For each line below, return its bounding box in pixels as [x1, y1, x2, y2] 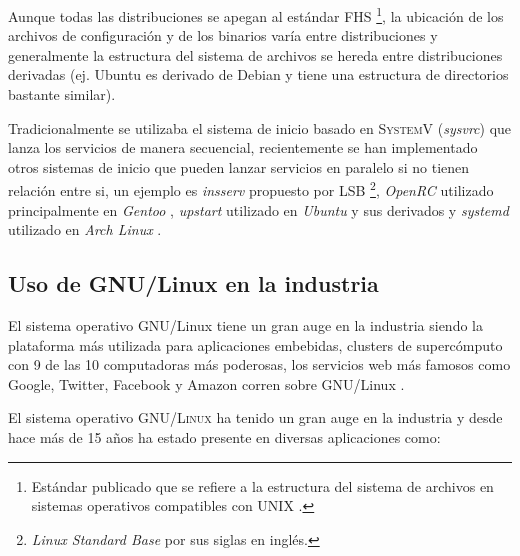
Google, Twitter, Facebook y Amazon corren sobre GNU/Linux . [8, 373, 405, 394]
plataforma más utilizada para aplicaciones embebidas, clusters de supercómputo [8, 334, 503, 355]
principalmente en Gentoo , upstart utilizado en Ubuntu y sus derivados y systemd [8, 199, 509, 220]
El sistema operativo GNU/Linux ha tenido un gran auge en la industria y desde [8, 407, 503, 428]
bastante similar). [8, 84, 116, 105]
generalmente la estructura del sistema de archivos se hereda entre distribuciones [8, 44, 503, 65]
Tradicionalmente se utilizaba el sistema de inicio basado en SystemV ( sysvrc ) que [8, 117, 512, 138]
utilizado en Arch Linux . [8, 219, 162, 240]
